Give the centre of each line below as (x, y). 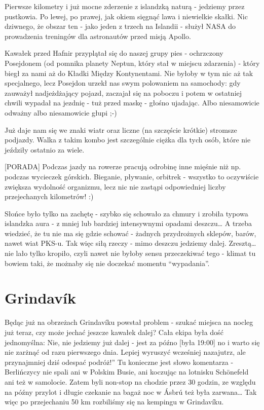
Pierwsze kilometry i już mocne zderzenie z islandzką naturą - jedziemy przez (125, 6)
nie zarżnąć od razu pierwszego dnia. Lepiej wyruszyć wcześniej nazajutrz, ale (125, 352)
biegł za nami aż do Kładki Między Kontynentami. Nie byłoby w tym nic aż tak (129, 73)
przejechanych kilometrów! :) (49, 196)
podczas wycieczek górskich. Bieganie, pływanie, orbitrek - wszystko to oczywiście (132, 176)
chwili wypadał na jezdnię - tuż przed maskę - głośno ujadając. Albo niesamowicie (132, 103)
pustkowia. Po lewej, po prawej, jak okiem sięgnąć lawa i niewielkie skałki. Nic (126, 16)
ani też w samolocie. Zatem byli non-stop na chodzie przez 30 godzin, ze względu (130, 381)
